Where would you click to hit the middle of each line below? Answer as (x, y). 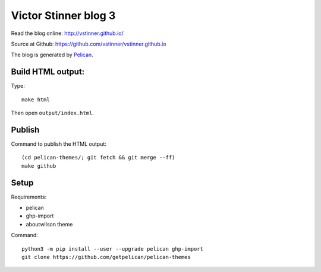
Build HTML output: (48, 72)
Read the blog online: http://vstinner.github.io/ (67, 33)
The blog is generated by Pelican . (52, 55)
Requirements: (29, 197)
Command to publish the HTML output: (59, 144)
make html (36, 100)
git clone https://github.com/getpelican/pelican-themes (106, 257)
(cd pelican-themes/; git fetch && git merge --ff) (98, 158)
